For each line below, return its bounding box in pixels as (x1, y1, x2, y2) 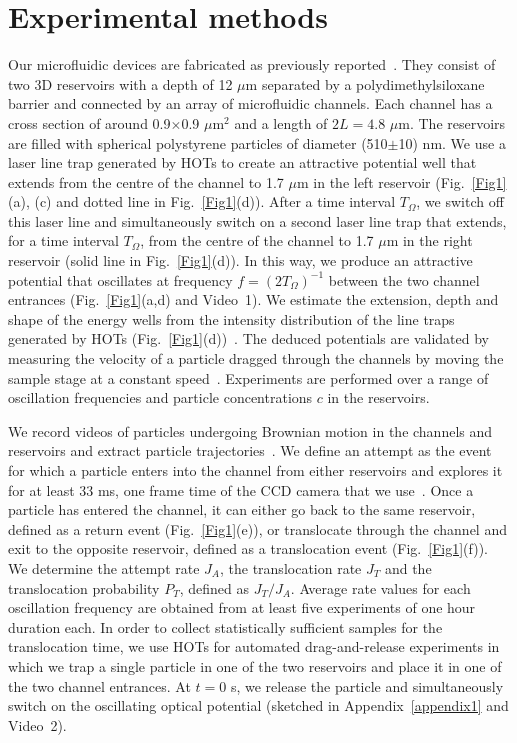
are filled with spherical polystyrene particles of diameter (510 (8, 132, 388, 153)
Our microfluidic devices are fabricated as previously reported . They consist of (8, 54, 496, 75)
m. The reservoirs (398, 112, 506, 133)
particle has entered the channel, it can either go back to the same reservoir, (8, 499, 476, 520)
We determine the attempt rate (8, 557, 200, 578)
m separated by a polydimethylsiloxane (245, 73, 485, 94)
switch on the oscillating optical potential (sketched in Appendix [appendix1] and (8, 695, 509, 716)
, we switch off (416, 191, 504, 212)
